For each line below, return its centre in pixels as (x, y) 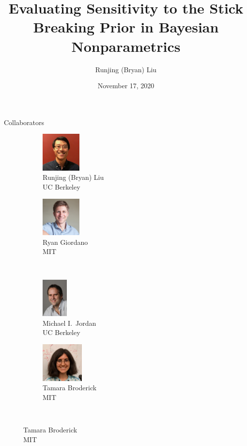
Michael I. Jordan (69, 323)
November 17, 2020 (126, 86)
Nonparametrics (126, 46)
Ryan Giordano (65, 242)
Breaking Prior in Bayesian (126, 27)
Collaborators (24, 122)
